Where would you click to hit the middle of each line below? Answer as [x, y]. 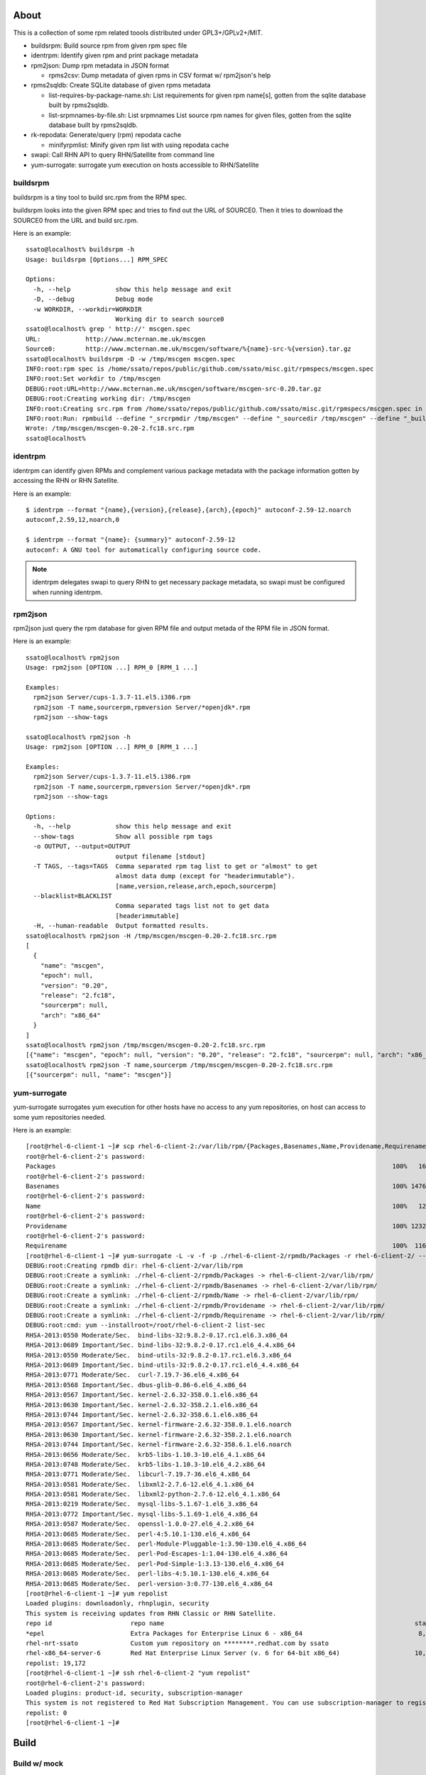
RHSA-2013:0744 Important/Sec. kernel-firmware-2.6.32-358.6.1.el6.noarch [159, 1444]
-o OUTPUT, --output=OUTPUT [82, 846]
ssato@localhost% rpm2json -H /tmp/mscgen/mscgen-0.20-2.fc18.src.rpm [151, 936]
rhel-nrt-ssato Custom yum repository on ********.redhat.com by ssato [177, 1643]
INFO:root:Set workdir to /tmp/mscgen [93, 379]
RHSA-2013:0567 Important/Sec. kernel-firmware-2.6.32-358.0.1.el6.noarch [159, 1425]
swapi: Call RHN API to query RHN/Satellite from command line [123, 155]
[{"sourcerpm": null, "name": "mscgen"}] [99, 1075]
